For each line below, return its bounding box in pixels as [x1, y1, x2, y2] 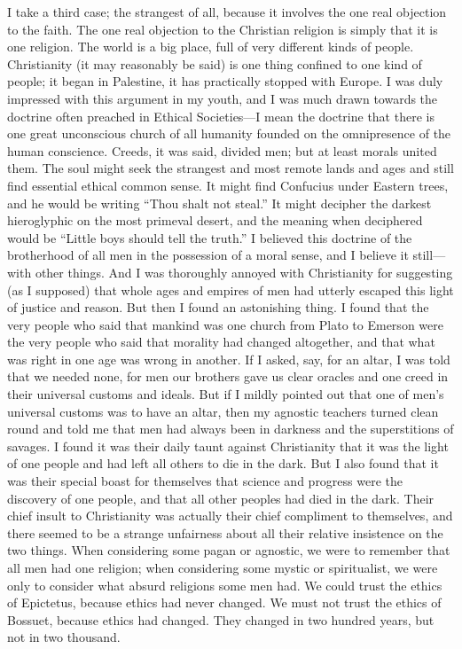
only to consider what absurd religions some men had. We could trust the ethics [7, 575, 442, 594]
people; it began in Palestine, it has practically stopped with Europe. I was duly [7, 72, 443, 90]
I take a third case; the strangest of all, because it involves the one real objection [7, 3, 447, 20]
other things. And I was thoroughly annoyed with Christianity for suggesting [35, 262, 453, 281]
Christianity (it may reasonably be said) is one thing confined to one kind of [7, 54, 422, 73]
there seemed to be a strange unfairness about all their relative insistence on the [7, 523, 443, 542]
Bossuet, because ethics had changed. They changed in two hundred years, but [7, 610, 435, 629]
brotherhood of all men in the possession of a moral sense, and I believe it [7, 246, 409, 264]
